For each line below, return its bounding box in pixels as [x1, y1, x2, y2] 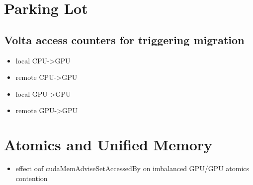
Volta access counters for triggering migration [4, 32, 245, 47]
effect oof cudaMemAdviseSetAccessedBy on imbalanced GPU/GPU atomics [15, 163, 250, 174]
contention [15, 173, 48, 183]
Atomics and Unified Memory [4, 134, 213, 155]
